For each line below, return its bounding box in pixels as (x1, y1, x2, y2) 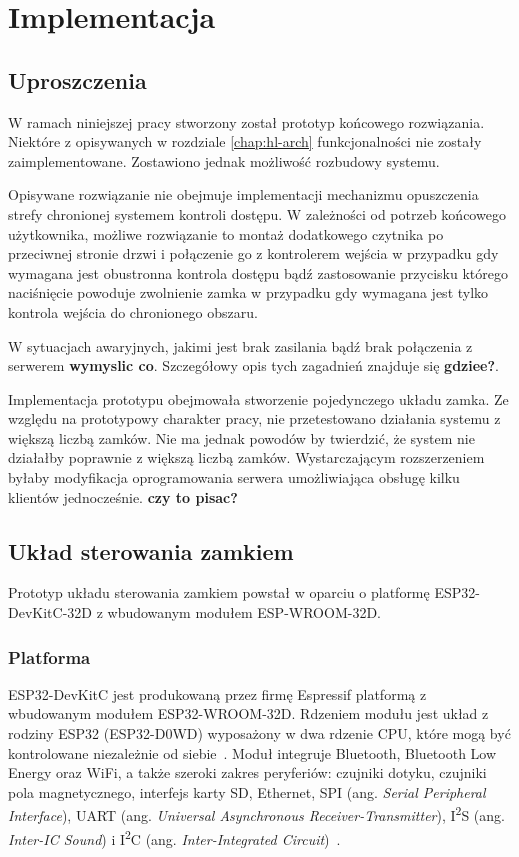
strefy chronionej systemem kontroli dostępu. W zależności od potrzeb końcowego (8, 203, 506, 224)
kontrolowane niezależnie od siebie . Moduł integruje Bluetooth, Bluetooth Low (8, 742, 497, 763)
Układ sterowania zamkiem (8, 535, 294, 566)
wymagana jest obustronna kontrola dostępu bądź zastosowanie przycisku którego (8, 262, 508, 283)
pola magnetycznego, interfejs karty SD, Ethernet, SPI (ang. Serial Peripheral (8, 781, 486, 802)
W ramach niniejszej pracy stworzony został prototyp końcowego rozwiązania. (8, 111, 485, 132)
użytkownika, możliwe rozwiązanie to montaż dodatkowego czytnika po (8, 223, 444, 244)
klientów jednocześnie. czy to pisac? (8, 486, 238, 507)
